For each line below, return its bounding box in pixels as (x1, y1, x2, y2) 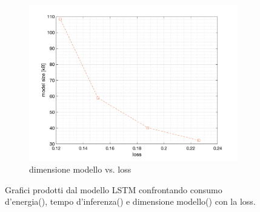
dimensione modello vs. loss (29, 163, 132, 176)
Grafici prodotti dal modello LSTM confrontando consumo (5, 183, 222, 196)
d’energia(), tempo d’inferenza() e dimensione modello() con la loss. (5, 195, 256, 208)
